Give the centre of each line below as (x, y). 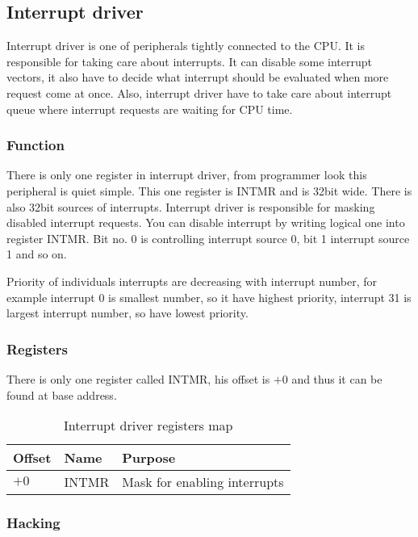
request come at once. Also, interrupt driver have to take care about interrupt (199, 92)
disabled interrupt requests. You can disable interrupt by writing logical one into (206, 222)
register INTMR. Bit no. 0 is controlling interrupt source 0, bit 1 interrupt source (208, 238)
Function (36, 145)
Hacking (33, 523)
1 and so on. (37, 254)
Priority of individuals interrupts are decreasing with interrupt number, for (192, 281)
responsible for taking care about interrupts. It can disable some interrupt (189, 61)
